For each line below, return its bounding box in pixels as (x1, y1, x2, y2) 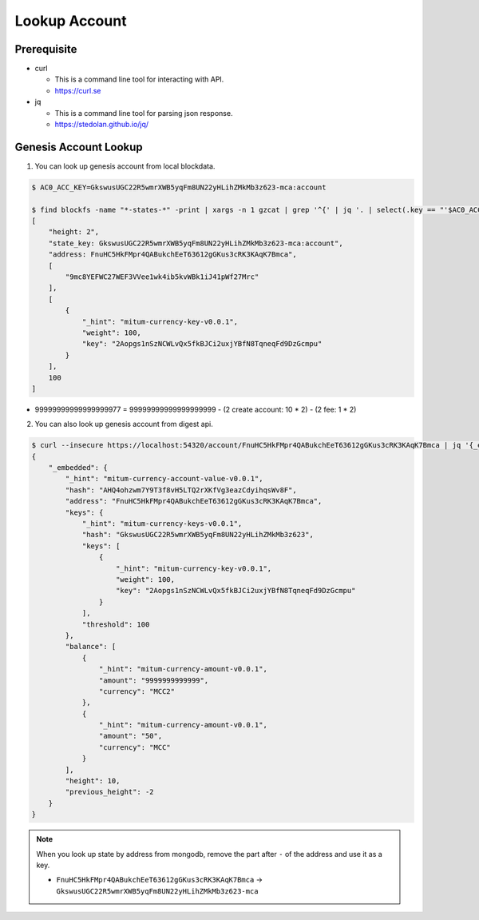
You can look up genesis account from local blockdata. (34, 161, 216, 171)
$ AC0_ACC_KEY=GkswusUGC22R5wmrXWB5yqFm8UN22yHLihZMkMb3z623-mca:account (31, 182, 327, 192)
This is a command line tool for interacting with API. (54, 74, 224, 84)
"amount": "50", (98, 731, 163, 741)
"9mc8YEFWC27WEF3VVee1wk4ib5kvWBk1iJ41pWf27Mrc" (65, 273, 259, 281)
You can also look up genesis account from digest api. (34, 420, 213, 429)
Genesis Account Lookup (14, 140, 143, 153)
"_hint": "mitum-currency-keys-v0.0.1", (81, 520, 243, 528)
